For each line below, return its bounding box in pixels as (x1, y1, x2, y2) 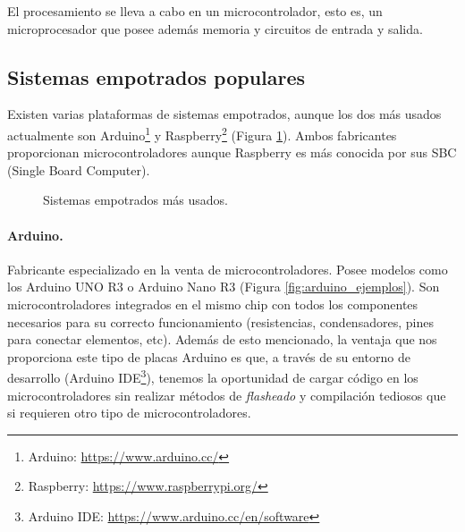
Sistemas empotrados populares (7, 63, 306, 90)
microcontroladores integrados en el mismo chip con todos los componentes (7, 295, 418, 313)
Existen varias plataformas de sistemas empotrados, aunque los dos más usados (7, 105, 442, 123)
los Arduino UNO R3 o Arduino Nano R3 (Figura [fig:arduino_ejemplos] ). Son (7, 277, 440, 296)
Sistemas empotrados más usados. (43, 190, 228, 209)
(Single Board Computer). (7, 160, 150, 179)
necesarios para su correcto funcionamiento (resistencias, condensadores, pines (7, 312, 434, 331)
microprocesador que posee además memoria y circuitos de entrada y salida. (7, 19, 423, 38)
